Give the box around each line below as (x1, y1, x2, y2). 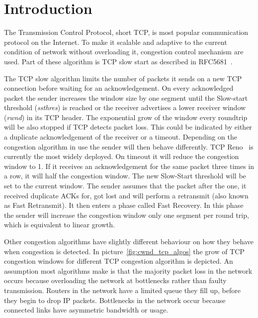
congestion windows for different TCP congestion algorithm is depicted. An (4, 256, 233, 266)
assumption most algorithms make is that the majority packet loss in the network (4, 265, 253, 276)
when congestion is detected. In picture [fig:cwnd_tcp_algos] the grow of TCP (4, 246, 245, 256)
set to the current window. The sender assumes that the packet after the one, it (4, 180, 247, 191)
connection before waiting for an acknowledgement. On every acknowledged (4, 83, 234, 93)
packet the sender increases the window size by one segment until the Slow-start (4, 92, 248, 103)
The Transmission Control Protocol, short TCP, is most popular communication (4, 27, 249, 37)
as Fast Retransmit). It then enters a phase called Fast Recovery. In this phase (4, 200, 244, 210)
